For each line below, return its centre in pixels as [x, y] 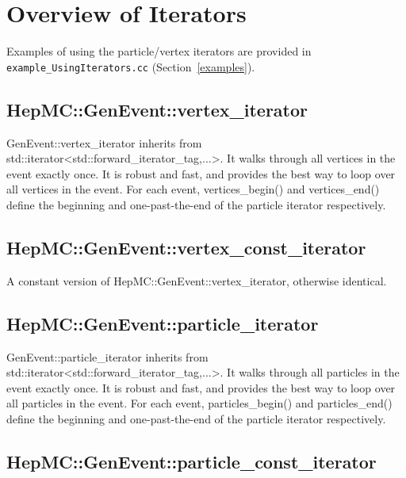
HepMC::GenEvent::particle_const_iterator [192, 461]
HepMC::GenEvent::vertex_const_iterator [186, 247]
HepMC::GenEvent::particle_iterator [163, 323]
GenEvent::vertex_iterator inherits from [104, 142]
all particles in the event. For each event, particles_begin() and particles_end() [199, 403]
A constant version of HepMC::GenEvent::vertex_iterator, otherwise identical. [197, 280]
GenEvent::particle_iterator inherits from [107, 356]
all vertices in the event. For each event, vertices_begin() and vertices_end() [193, 189]
